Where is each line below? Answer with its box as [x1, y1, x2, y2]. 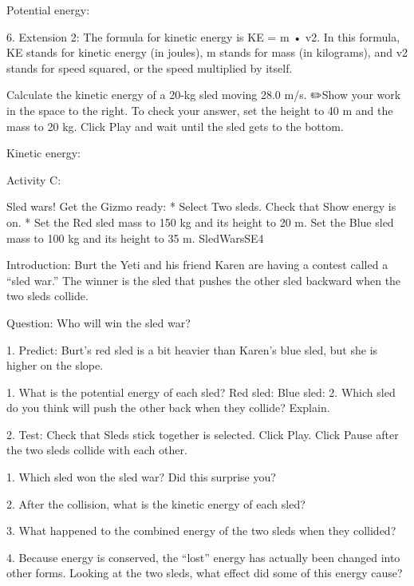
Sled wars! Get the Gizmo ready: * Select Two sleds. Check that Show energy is [6, 198, 396, 215]
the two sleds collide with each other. [6, 441, 187, 458]
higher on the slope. [6, 357, 104, 374]
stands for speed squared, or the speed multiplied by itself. [6, 59, 293, 76]
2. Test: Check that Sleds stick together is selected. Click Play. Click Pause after [6, 426, 399, 442]
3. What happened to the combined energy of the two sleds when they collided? [6, 522, 396, 539]
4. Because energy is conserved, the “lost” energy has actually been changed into [6, 548, 400, 565]
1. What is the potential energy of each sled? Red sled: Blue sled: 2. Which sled [6, 383, 396, 400]
